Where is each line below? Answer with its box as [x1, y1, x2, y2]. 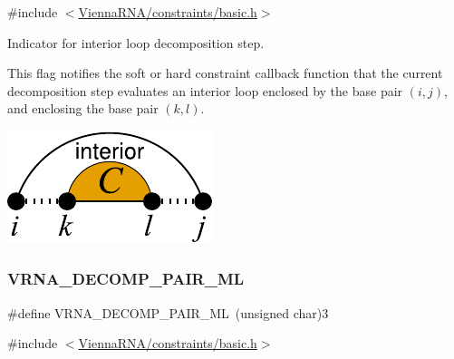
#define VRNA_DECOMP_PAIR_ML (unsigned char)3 [7, 303, 329, 322]
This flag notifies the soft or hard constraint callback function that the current [7, 63, 443, 82]
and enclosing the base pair [7, 99, 159, 118]
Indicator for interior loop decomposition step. [7, 33, 265, 52]
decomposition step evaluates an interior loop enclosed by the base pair [7, 81, 403, 100]
